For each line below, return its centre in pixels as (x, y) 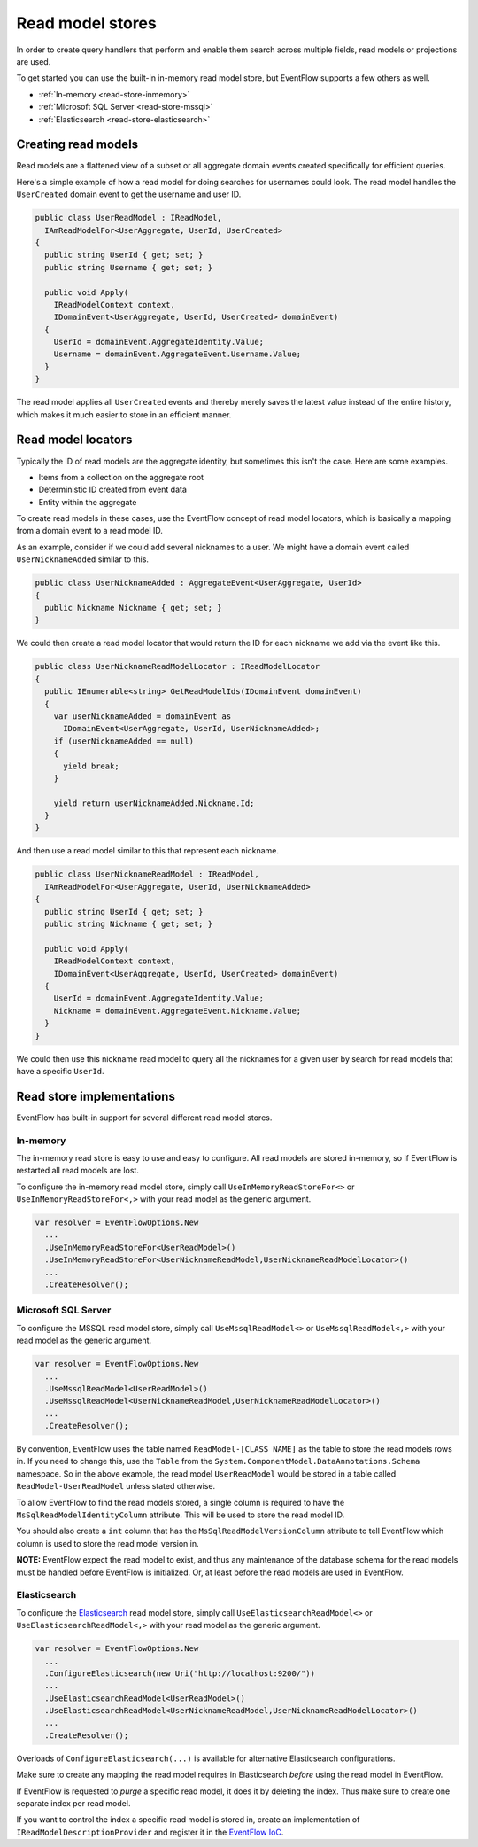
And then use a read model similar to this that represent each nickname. (147, 851)
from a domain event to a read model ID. (90, 531)
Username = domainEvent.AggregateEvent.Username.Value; (177, 354)
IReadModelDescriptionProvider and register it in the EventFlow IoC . (150, 1832)
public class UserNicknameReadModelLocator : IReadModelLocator (177, 666)
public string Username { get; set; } (128, 267)
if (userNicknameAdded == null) (124, 741)
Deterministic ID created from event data (113, 490)
